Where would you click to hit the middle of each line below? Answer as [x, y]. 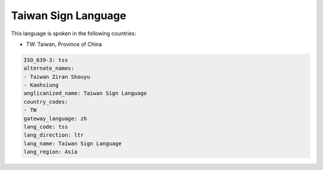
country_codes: [46, 102]
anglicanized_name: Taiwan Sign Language [85, 93]
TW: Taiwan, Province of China [64, 44]
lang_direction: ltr [54, 135]
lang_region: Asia [51, 152]
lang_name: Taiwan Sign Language [73, 143]
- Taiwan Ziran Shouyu [57, 77]
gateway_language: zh [55, 118]
